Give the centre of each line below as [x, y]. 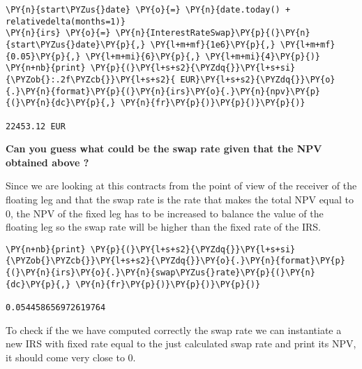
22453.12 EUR [36, 126]
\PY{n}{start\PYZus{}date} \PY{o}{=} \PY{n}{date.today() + [148, 10]
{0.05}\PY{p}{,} [43, 56]
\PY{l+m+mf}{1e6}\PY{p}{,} [213, 44]
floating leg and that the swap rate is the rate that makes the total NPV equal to [180, 199]
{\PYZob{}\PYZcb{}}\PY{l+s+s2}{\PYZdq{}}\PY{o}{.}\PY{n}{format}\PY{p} [175, 261]
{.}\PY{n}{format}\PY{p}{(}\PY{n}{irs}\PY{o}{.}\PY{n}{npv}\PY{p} [163, 91]
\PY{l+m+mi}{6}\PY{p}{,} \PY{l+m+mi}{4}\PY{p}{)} [203, 56]
